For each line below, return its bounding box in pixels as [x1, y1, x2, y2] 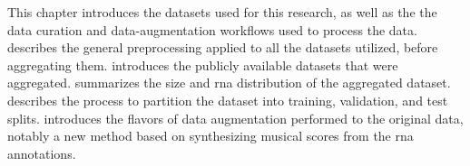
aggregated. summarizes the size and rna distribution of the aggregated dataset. [7, 73, 451, 92]
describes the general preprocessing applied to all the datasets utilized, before [7, 38, 438, 57]
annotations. [7, 143, 76, 162]
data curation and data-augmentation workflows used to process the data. [7, 20, 417, 39]
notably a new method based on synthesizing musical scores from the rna [7, 126, 414, 145]
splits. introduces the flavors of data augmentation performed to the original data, [7, 108, 464, 127]
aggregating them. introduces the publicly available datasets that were [7, 55, 398, 74]
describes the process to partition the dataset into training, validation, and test [7, 90, 448, 109]
